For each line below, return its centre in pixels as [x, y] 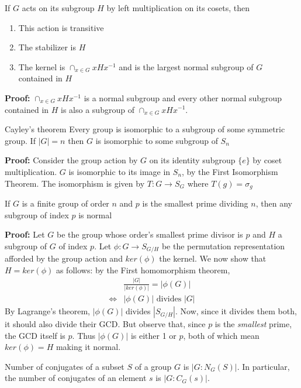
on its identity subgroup [192, 160]
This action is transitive [61, 27]
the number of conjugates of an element [76, 378]
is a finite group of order [65, 203]
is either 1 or [153, 335]
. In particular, [263, 366]
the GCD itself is [35, 335]
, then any [274, 203]
